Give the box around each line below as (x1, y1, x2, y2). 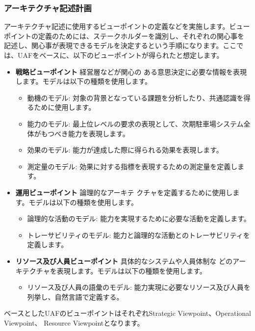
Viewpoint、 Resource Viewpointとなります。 (4, 317, 144, 328)
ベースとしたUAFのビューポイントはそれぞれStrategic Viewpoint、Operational (4, 308, 251, 318)
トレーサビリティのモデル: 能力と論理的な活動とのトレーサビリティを (27, 229, 250, 240)
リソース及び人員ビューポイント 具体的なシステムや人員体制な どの (15, 255, 233, 266)
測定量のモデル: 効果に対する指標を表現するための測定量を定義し (27, 161, 238, 171)
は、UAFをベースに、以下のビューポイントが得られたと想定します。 (4, 50, 224, 60)
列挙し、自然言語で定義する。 (27, 291, 124, 302)
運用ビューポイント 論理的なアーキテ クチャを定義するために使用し (15, 187, 233, 197)
